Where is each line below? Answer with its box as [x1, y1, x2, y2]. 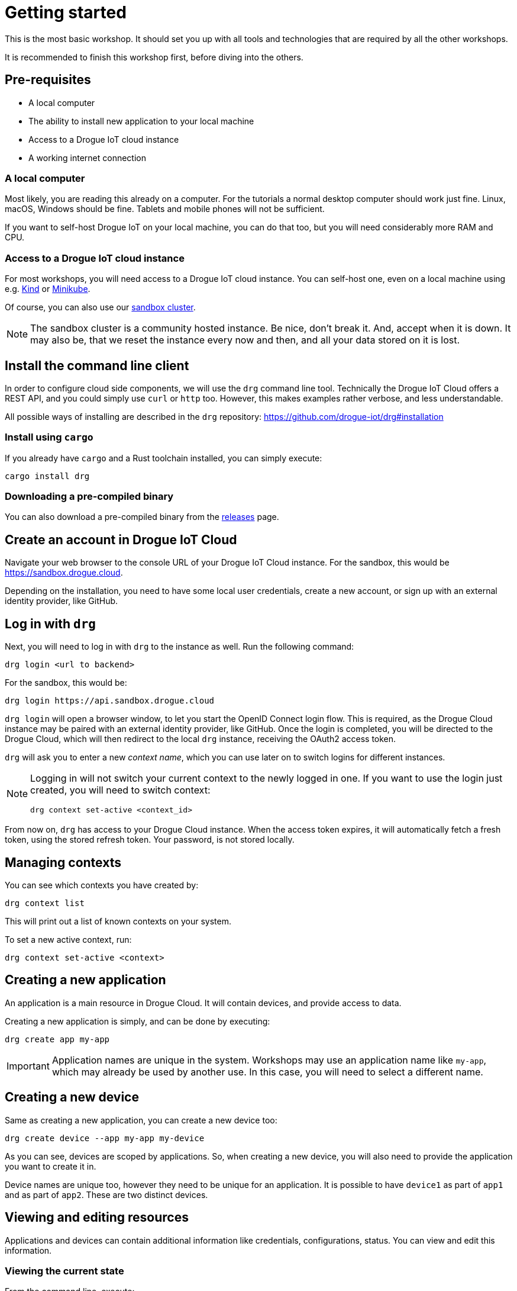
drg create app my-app [5, 1034, 110, 1044]
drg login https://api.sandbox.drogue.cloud [5, 696, 215, 706]
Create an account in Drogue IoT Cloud [5, 532, 237, 547]
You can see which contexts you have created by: [5, 879, 199, 890]
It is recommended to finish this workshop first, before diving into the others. [5, 52, 303, 62]
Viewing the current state [5, 1264, 124, 1277]
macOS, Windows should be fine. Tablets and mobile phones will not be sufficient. [5, 204, 325, 214]
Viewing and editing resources [5, 1210, 189, 1225]
